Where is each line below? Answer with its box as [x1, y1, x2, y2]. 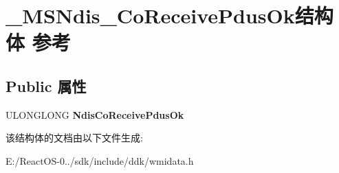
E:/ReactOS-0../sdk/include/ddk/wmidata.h [6, 153, 194, 168]
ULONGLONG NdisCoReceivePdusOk [6, 107, 184, 122]
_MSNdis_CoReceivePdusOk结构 [6, 1, 333, 30]
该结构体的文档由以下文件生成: [6, 130, 143, 145]
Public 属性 [6, 75, 87, 96]
